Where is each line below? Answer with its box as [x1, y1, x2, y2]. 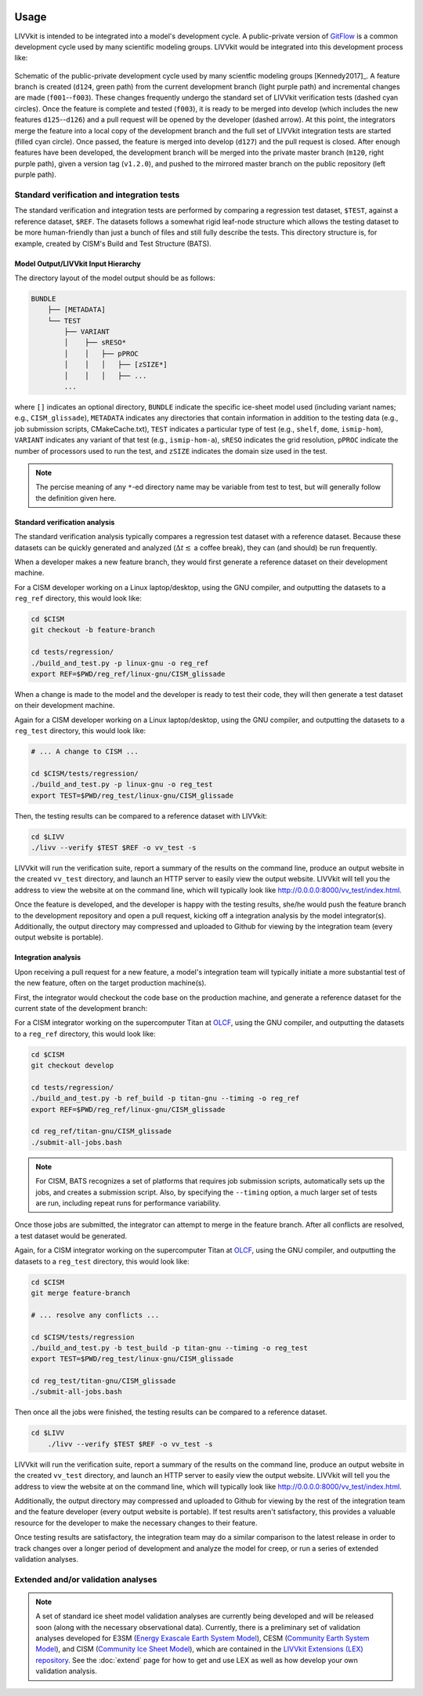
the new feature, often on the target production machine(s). [14, 978, 207, 988]
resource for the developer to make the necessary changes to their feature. [14, 1518, 258, 1527]
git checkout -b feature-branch [31, 626, 156, 635]
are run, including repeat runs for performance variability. [35, 1198, 221, 1208]
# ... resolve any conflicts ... [31, 1311, 160, 1319]
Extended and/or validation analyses [14, 1574, 157, 1585]
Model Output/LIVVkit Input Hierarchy [14, 259, 141, 268]
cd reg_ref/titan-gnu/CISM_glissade [31, 1127, 172, 1136]
